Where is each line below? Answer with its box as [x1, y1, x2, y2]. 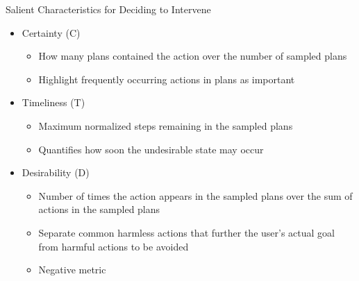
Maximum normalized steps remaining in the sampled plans [38, 118, 293, 133]
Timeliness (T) [22, 95, 85, 110]
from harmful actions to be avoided [38, 239, 189, 253]
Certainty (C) [22, 25, 81, 40]
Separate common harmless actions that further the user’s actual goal [38, 225, 335, 239]
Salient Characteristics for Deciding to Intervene [6, 2, 211, 16]
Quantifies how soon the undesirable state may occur [38, 142, 264, 156]
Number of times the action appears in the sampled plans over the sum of [38, 188, 353, 203]
